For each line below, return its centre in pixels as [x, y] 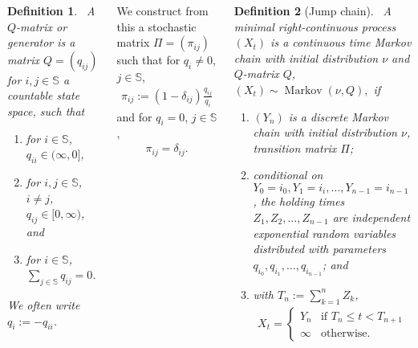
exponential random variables [325, 233]
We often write [44, 304]
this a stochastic [156, 26]
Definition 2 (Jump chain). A [312, 10]
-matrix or [42, 26]
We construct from [162, 10]
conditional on [288, 175]
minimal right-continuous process [315, 26]
